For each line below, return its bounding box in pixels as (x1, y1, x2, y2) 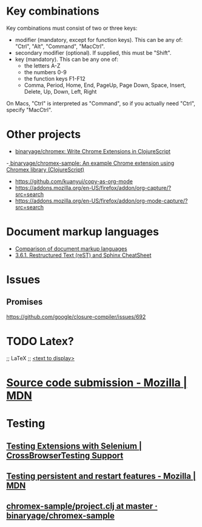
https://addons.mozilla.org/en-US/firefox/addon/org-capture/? (15, 184, 172, 191)
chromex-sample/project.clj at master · (6, 501, 158, 512)
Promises (6, 297, 43, 307)
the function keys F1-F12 (24, 75, 86, 82)
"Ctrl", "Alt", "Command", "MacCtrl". (15, 43, 105, 50)
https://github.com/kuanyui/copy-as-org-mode (15, 178, 133, 185)
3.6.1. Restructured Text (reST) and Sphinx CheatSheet (15, 251, 152, 259)
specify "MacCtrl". (6, 106, 53, 113)
